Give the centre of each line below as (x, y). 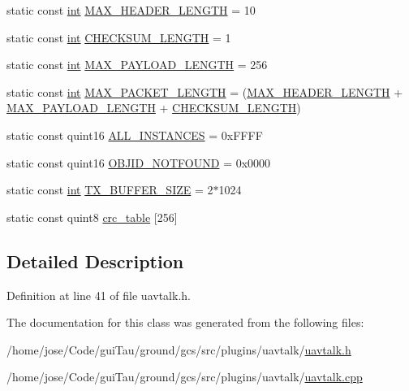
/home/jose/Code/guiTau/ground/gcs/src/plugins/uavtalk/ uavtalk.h (179, 349)
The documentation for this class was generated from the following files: (185, 322)
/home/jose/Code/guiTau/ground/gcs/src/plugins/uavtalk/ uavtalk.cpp (185, 377)
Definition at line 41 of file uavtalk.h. (99, 295)
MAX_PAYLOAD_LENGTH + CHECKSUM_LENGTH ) (154, 108)
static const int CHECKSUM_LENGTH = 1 (119, 37)
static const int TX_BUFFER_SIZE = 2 (110, 190)
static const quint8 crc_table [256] (92, 217)
